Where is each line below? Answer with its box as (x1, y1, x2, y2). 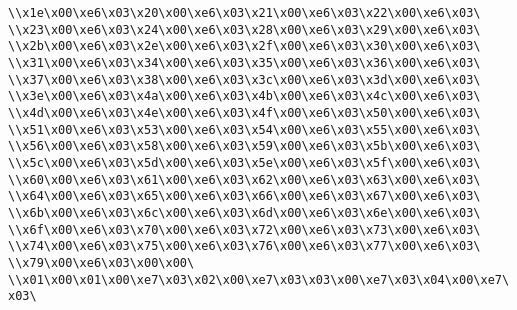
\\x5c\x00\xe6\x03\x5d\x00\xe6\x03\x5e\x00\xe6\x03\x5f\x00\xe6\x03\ (8, 155, 481, 170)
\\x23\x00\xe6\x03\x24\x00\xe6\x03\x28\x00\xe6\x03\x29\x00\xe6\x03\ (8, 22, 481, 37)
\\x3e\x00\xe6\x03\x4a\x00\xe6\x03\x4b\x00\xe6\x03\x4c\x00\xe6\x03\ (8, 89, 481, 104)
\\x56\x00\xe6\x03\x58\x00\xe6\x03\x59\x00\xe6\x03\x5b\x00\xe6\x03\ (8, 139, 481, 154)
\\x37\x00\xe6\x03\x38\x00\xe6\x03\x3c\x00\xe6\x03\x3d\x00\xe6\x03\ (8, 72, 481, 87)
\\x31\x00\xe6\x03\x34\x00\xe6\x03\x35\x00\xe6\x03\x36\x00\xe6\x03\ (8, 55, 481, 70)
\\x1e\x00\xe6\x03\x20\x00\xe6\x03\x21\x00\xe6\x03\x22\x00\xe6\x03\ (8, 6, 481, 20)
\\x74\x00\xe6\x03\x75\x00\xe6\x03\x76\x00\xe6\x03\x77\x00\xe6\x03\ (8, 239, 481, 254)
